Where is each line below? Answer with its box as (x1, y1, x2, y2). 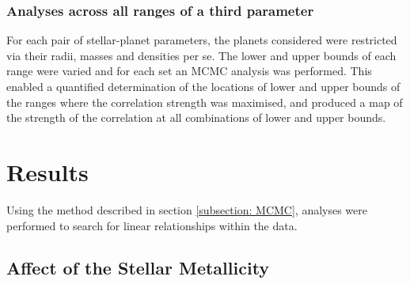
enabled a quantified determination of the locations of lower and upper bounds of (6, 78, 401, 94)
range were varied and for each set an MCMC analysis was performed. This (6, 62, 372, 79)
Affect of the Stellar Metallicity (6, 256, 270, 280)
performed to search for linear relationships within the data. (6, 217, 298, 233)
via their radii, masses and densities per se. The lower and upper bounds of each (6, 47, 397, 63)
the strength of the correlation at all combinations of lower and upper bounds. (6, 109, 386, 126)
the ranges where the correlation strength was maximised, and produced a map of (6, 93, 403, 110)
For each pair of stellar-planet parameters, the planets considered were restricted (6, 32, 397, 48)
